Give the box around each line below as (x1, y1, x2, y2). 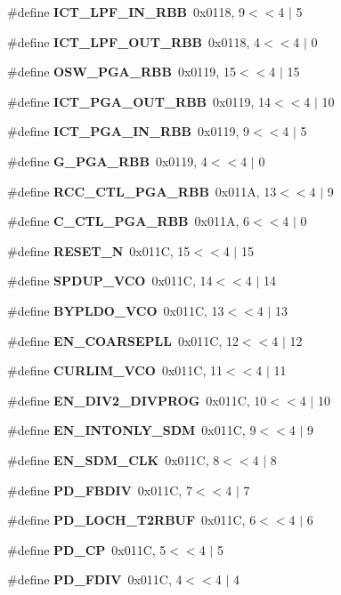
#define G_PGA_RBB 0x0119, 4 (7, 151, 207, 170)
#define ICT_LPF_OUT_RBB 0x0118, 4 (7, 32, 260, 51)
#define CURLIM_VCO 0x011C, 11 (7, 361, 223, 380)
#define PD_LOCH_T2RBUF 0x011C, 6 (7, 511, 256, 529)
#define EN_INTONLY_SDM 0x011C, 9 (7, 421, 256, 439)
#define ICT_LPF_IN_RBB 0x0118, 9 (7, 3, 246, 20)
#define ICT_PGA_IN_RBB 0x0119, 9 (7, 122, 250, 141)
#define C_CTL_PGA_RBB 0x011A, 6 (7, 212, 250, 230)
